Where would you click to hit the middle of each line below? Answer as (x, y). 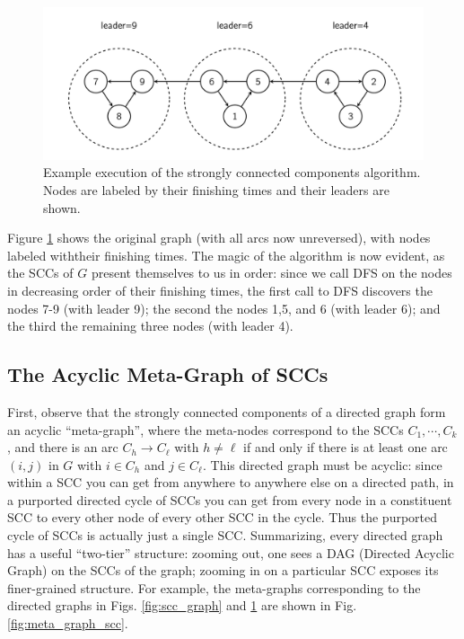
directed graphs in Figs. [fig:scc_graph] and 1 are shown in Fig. (182, 605)
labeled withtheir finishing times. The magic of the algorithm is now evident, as (226, 255)
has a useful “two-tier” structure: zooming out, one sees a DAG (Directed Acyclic (231, 552)
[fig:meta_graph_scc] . (68, 623)
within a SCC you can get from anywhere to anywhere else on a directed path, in (231, 482)
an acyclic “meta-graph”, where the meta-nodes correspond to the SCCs (206, 429)
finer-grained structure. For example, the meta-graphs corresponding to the (214, 587)
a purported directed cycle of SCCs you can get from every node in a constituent (230, 499)
